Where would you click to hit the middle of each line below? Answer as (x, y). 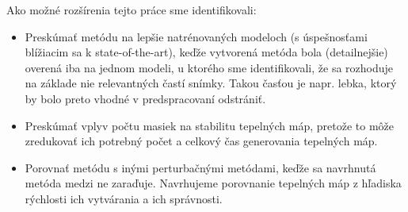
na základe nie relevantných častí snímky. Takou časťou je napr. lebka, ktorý (211, 83)
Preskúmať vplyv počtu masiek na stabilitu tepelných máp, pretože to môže (210, 125)
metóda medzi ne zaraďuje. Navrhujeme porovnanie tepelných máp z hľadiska (213, 183)
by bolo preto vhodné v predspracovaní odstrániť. (145, 98)
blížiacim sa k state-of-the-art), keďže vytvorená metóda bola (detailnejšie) (206, 52)
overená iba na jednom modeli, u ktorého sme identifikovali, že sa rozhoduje (209, 67)
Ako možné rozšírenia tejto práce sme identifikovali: (132, 10)
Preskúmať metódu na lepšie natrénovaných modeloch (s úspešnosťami (196, 36)
